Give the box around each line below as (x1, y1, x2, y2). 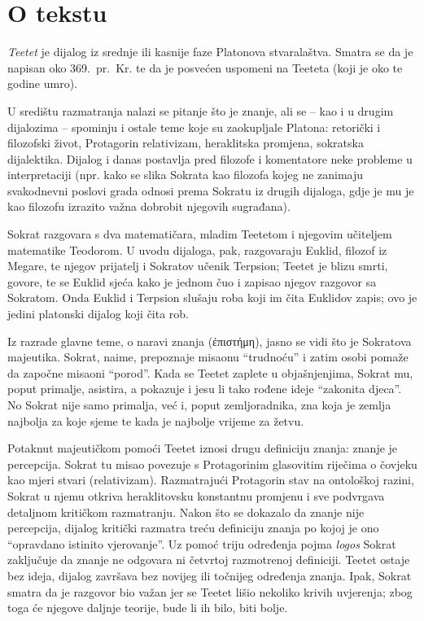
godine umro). (7, 75, 78, 92)
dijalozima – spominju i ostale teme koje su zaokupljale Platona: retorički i (7, 118, 381, 135)
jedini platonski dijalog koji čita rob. (7, 305, 190, 322)
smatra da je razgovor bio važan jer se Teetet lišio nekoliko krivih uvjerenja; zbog (7, 583, 413, 600)
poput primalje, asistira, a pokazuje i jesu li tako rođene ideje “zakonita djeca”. (7, 380, 402, 397)
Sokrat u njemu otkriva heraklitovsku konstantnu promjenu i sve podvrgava (7, 487, 385, 504)
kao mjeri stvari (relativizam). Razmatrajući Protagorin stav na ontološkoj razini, (7, 471, 414, 488)
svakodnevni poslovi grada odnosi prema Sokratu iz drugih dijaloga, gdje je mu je (7, 181, 414, 199)
